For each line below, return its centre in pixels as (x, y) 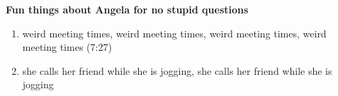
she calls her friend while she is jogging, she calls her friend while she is (177, 70)
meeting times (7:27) (67, 47)
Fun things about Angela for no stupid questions (127, 9)
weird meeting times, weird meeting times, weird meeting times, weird (174, 33)
